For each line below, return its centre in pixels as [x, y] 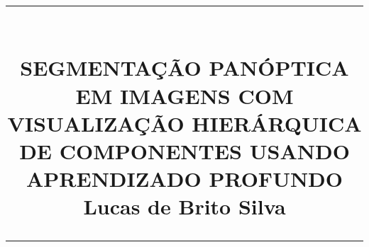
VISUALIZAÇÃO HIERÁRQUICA [184, 123]
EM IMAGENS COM [184, 95]
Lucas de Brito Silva [184, 206]
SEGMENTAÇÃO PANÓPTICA [184, 68]
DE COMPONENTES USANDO [184, 150]
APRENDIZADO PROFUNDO [184, 179]
